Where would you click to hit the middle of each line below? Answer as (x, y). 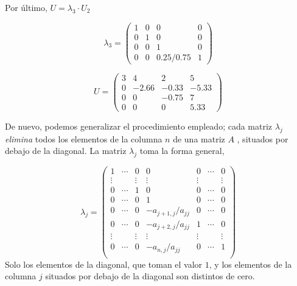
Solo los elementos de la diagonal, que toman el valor (104, 264)
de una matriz (199, 138)
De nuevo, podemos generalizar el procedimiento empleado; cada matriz (139, 126)
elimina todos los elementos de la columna (84, 138)
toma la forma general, (182, 151)
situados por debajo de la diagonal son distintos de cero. (150, 276)
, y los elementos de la (250, 264)
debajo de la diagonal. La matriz (66, 151)
